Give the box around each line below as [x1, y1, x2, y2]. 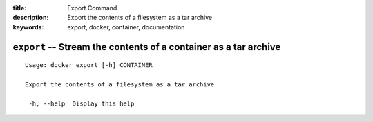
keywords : [12, 23, 44, 31]
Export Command [67, 4, 117, 12]
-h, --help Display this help [28, 99, 135, 108]
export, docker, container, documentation [67, 23, 185, 31]
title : [12, 4, 27, 12]
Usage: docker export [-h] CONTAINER [25, 62, 153, 69]
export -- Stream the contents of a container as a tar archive [12, 41, 281, 53]
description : [12, 14, 49, 22]
